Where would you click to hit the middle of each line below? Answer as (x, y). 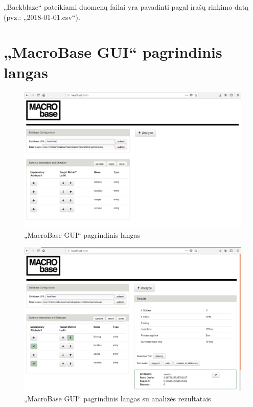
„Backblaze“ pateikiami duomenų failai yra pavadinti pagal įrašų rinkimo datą (126, 7)
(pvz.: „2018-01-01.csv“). (42, 17)
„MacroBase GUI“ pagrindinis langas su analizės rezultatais (118, 398)
